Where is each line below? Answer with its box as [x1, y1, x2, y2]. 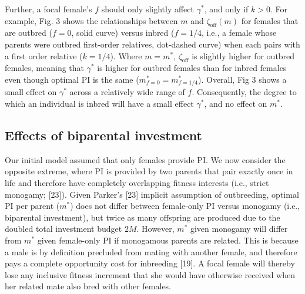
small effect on [5, 86, 57, 98]
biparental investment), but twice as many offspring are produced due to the [5, 211, 280, 223]
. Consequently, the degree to [192, 86, 297, 98]
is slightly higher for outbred [192, 49, 295, 62]
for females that [241, 14, 299, 26]
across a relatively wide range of [69, 86, 185, 98]
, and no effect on [204, 97, 267, 110]
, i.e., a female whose [202, 26, 277, 39]
